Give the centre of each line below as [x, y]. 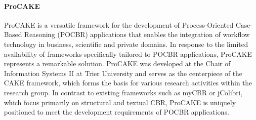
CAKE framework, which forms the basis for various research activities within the [128, 83]
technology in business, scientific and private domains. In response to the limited [126, 44]
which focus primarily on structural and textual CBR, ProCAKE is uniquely [120, 102]
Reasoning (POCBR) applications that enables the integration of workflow [137, 34]
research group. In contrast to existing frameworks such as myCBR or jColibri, [123, 92]
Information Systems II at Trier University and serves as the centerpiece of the [123, 73]
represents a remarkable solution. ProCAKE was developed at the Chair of [117, 63]
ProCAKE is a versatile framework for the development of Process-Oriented [119, 24]
